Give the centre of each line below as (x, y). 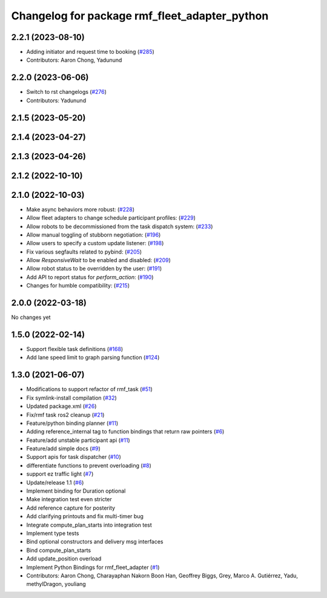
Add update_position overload (64, 559)
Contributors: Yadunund (56, 100)
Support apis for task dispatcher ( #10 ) (74, 457)
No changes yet (31, 317)
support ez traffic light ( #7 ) (60, 474)
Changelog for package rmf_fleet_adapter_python (140, 16)
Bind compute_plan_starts (59, 550)
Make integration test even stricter (69, 499)
